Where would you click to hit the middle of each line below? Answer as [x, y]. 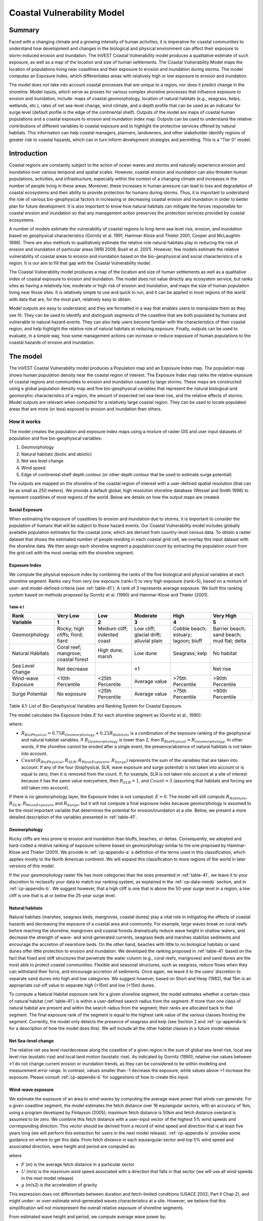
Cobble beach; [190, 629]
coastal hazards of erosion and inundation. [52, 342]
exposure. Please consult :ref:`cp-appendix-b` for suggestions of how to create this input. [99, 1077]
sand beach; [227, 635]
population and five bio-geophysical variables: [56, 438]
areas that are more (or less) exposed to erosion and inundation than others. [85, 409]
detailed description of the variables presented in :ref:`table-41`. [73, 817]
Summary [24, 30]
